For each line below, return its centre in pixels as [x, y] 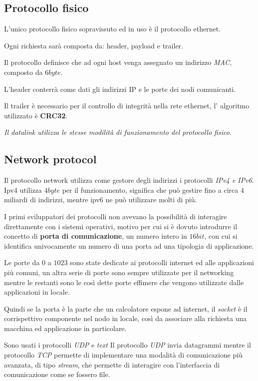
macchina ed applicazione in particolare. [65, 328]
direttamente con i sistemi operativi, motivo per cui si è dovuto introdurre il [121, 226]
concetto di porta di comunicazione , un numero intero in [96, 236]
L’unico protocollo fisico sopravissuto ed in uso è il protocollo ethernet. [112, 29]
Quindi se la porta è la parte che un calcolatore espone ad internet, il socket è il [126, 308]
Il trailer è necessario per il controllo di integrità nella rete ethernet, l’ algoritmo [127, 106]
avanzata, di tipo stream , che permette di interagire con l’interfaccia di [112, 364]
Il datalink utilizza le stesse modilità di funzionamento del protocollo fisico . [118, 132]
